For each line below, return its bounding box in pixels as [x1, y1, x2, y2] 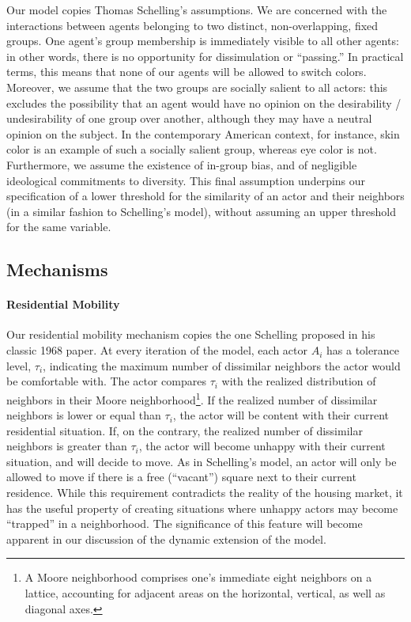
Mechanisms [6, 257, 108, 282]
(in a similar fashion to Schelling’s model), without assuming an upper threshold [6, 203, 396, 219]
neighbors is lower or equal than [6, 407, 161, 423]
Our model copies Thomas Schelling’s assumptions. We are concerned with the [6, 2, 387, 17]
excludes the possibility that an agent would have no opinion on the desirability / [6, 94, 402, 111]
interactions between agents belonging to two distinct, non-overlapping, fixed [6, 17, 379, 33]
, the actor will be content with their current [172, 407, 390, 423]
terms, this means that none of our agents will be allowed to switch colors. [6, 63, 367, 80]
